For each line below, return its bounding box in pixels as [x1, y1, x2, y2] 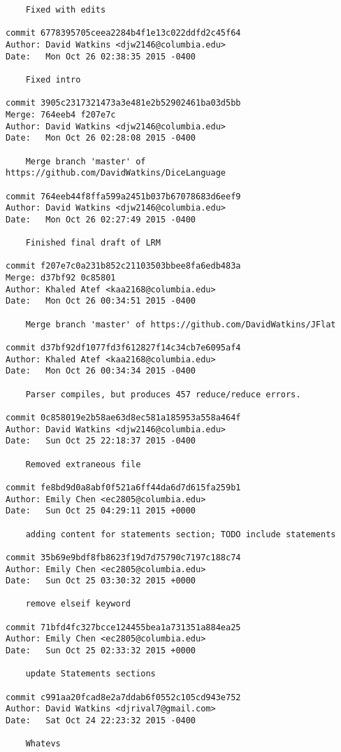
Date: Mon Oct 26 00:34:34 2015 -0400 [6, 366, 196, 376]
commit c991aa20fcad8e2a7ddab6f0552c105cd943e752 [6, 692, 241, 702]
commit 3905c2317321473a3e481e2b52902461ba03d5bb [6, 98, 241, 108]
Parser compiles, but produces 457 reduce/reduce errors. [25, 389, 301, 399]
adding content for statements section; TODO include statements [25, 529, 336, 539]
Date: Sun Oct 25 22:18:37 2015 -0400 [6, 436, 196, 446]
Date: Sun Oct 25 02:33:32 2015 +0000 [6, 646, 196, 656]
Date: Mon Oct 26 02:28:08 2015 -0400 [6, 133, 196, 143]
